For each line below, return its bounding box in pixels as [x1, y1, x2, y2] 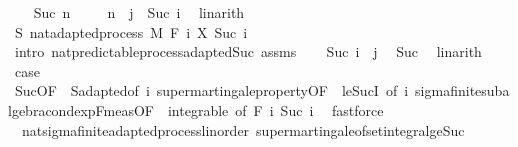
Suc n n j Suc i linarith [33, 2, 245, 22]
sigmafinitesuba [415, 80, 510, 101]
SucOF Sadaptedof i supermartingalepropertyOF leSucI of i [14, 80, 409, 101]
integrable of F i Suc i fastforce [167, 99, 384, 120]
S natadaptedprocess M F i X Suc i [14, 21, 248, 42]
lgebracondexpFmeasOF [8, 99, 154, 120]
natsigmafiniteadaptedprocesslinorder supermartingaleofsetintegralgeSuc [21, 119, 465, 140]
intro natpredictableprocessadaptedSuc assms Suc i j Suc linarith [14, 41, 482, 62]
